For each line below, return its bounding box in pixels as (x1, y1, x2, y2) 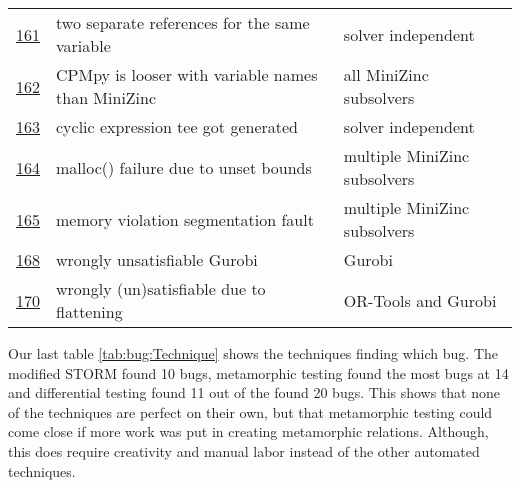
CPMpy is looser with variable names (56, 63, 318, 86)
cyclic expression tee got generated (56, 115, 299, 138)
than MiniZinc (56, 86, 157, 109)
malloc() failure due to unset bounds (56, 155, 312, 179)
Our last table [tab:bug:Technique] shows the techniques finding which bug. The (8, 343, 499, 363)
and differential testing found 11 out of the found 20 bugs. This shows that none (8, 382, 501, 403)
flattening (56, 300, 123, 323)
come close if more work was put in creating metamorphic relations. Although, (8, 421, 489, 442)
